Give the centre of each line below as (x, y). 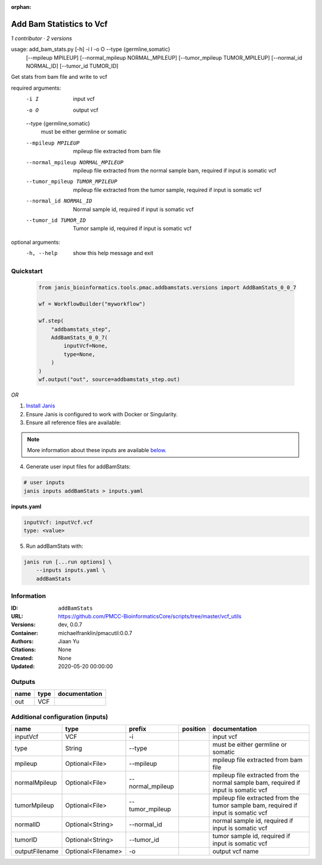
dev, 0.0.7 (70, 625)
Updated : (23, 667)
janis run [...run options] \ (68, 562)
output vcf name (236, 851)
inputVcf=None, (86, 346)
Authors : (22, 642)
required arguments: (36, 88)
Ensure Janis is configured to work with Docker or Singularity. (102, 414)
